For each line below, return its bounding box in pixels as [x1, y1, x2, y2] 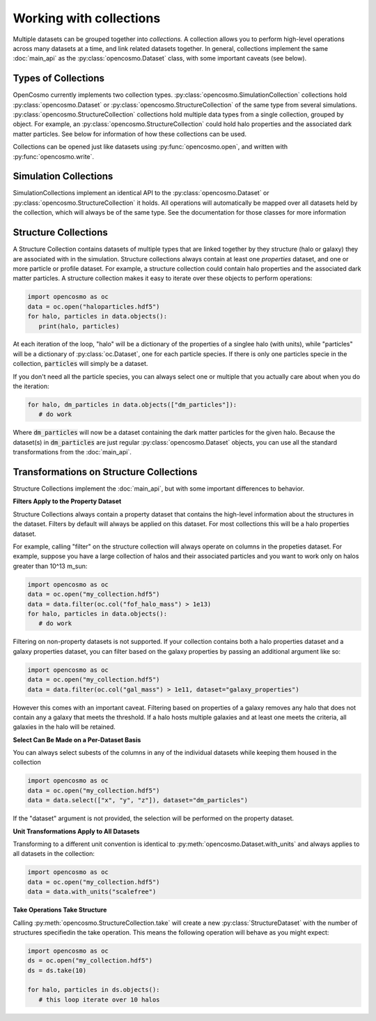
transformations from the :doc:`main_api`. [13, 448, 132, 456]
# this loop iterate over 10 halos [38, 995, 160, 1004]
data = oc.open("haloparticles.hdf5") [27, 302, 160, 310]
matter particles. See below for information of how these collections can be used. [13, 130, 247, 138]
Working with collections [13, 10, 161, 26]
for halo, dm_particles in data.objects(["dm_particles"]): [27, 401, 237, 409]
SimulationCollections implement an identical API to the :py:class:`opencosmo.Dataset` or [13, 189, 269, 197]
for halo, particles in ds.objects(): [27, 986, 160, 994]
